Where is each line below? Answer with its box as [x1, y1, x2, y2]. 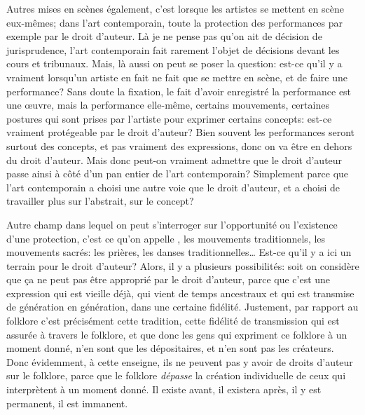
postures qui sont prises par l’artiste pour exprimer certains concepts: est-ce [6, 111, 332, 125]
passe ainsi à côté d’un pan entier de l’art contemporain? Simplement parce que [6, 166, 349, 181]
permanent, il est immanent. [6, 395, 128, 410]
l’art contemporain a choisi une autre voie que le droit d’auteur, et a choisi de [6, 179, 340, 194]
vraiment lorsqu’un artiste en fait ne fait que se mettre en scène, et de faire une [6, 69, 347, 84]
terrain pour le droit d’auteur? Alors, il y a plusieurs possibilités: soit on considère [6, 258, 359, 273]
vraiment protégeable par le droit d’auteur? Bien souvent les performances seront [6, 125, 355, 140]
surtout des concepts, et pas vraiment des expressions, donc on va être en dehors [6, 138, 352, 153]
